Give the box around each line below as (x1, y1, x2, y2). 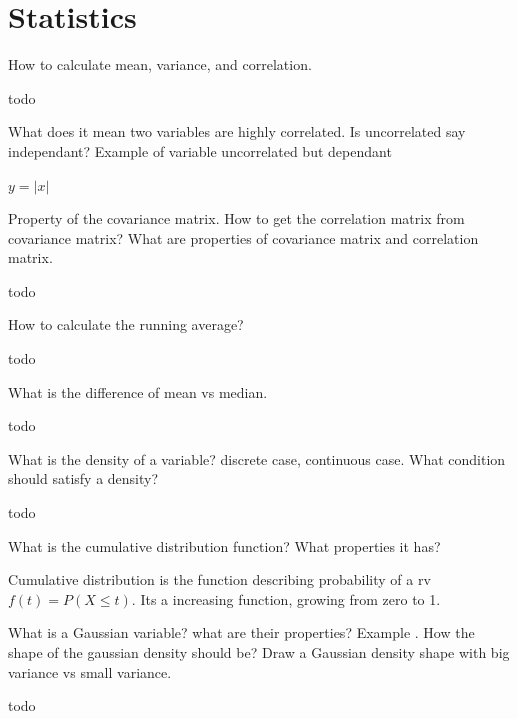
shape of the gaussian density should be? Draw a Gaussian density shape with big (8, 642, 510, 662)
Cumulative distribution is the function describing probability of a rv (8, 569, 431, 590)
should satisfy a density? (8, 468, 159, 489)
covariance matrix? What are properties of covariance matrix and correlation (8, 227, 479, 248)
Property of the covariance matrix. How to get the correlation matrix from (8, 208, 465, 229)
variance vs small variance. (8, 661, 172, 682)
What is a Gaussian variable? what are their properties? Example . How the (8, 622, 475, 643)
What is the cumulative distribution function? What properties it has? (8, 535, 441, 556)
